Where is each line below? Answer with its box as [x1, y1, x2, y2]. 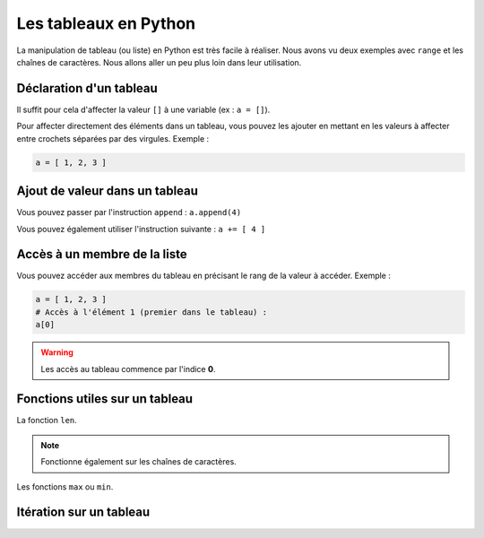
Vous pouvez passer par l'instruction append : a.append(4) [16, 207, 242, 218]
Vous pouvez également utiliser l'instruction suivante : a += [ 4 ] [16, 223, 266, 234]
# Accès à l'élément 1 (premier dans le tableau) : [35, 307, 268, 317]
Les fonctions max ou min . [16, 481, 114, 492]
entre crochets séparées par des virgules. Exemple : [16, 133, 210, 143]
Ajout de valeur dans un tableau [16, 184, 199, 199]
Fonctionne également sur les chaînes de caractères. [40, 456, 237, 467]
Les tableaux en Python [16, 13, 196, 33]
